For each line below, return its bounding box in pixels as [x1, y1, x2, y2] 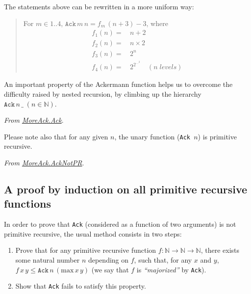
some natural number [15, 255, 80, 265]
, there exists [201, 245, 240, 255]
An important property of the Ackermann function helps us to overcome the [4, 79, 233, 89]
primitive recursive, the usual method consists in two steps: [4, 228, 182, 239]
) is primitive [198, 131, 237, 141]
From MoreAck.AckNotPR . [4, 158, 84, 168]
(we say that [91, 264, 129, 274]
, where [146, 18, 168, 28]
